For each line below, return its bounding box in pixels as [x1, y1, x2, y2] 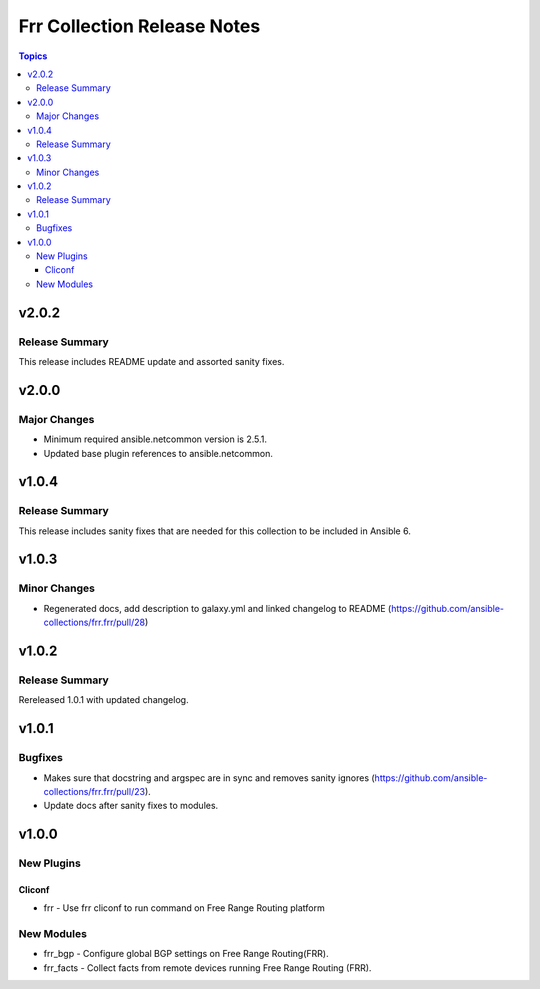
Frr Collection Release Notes [18, 15, 261, 37]
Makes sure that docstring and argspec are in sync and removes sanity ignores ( [43, 771, 375, 784]
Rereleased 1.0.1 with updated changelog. [18, 694, 189, 706]
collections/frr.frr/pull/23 [43, 785, 145, 797]
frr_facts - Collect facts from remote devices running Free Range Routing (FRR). [43, 961, 372, 974]
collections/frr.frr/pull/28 [43, 616, 145, 629]
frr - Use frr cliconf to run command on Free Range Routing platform [43, 902, 325, 914]
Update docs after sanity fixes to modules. [43, 800, 219, 812]
